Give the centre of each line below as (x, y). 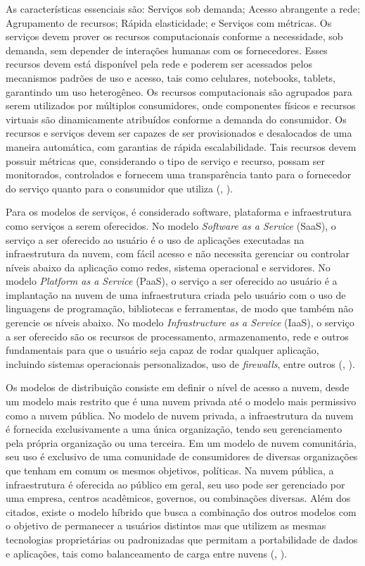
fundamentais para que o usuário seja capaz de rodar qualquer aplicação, (162, 350)
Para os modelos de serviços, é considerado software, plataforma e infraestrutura (179, 212)
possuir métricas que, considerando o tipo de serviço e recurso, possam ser (165, 160)
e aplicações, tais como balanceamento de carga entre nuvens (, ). (147, 553)
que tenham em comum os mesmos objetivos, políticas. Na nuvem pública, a (170, 470)
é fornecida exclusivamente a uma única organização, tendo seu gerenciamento (174, 429)
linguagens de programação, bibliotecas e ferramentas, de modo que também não (180, 308)
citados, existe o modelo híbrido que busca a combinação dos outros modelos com (181, 511)
